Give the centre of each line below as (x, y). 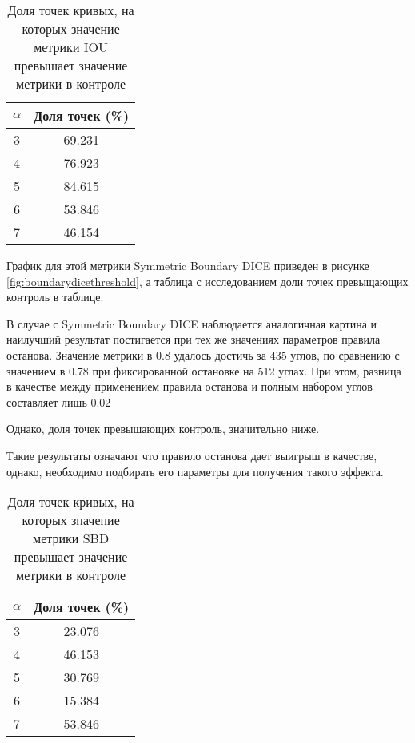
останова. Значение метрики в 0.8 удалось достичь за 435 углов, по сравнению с (203, 354)
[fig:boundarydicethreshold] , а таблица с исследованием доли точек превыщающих (207, 281)
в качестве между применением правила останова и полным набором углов (190, 386)
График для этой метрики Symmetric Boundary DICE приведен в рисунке (188, 265)
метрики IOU (71, 47)
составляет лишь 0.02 (59, 401)
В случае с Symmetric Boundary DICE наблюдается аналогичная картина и (192, 323)
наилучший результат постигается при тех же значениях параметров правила (194, 339)
